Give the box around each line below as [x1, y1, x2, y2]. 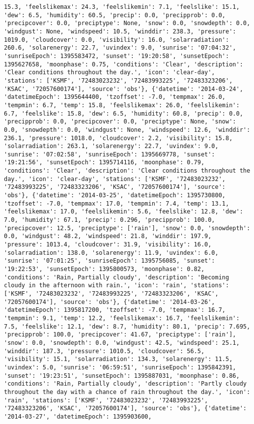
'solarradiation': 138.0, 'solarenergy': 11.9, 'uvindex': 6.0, [4, 249, 219, 256]
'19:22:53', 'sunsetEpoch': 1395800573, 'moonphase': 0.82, [4, 266, 205, 273]
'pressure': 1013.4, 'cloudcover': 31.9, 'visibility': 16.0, [4, 241, 212, 248]
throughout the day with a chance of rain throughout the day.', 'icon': [4, 388, 251, 395]
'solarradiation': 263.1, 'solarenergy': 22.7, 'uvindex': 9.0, [4, 143, 219, 150]
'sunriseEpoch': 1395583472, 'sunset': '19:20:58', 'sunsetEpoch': [4, 52, 229, 60]
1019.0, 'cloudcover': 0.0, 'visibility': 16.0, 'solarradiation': [4, 36, 229, 43]
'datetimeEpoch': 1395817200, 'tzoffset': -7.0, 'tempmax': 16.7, [4, 306, 226, 314]
